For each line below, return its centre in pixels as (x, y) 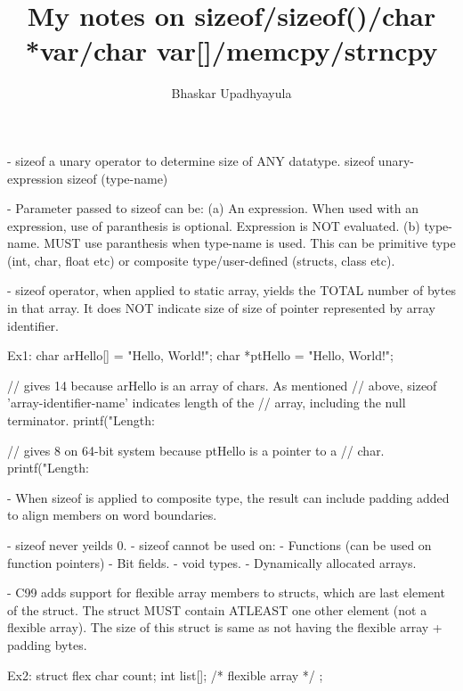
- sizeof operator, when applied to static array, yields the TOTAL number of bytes (231, 290)
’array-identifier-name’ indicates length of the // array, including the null (207, 403)
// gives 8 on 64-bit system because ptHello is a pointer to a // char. (196, 450)
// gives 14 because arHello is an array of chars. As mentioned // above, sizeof (222, 385)
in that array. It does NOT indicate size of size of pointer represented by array (221, 308)
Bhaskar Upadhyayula (231, 93)
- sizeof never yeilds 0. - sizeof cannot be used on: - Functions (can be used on (219, 545)
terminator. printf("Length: (81, 420)
